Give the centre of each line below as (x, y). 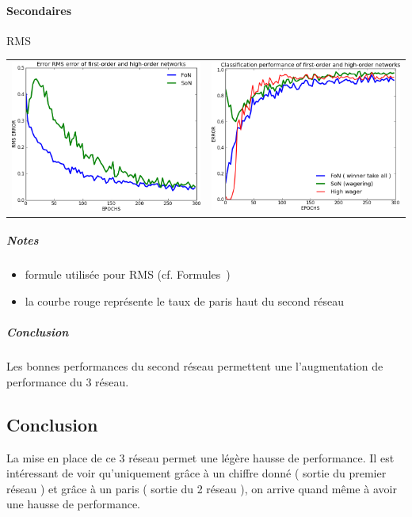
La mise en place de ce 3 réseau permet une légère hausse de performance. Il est (200, 457)
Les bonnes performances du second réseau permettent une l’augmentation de (195, 366)
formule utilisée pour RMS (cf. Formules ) (128, 274)
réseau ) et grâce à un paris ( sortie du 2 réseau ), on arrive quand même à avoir (202, 488)
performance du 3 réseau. (68, 381)
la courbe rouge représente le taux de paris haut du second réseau (185, 301)
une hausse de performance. (74, 504)
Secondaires (39, 10)
